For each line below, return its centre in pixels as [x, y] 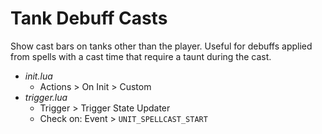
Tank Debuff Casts [89, 18]
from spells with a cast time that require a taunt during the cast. [141, 56]
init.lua [38, 76]
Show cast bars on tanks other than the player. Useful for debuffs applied [161, 46]
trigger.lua [46, 97]
